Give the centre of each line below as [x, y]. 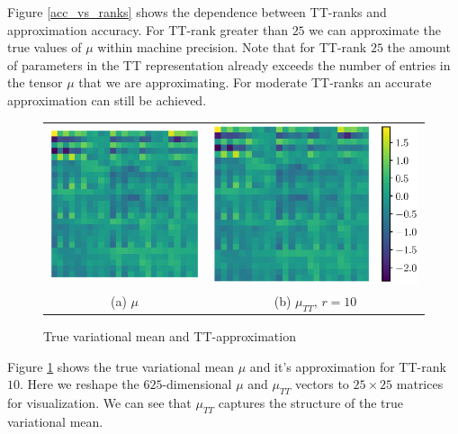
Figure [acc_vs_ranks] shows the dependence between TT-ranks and [197, 12]
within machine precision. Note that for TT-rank [232, 47]
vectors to [322, 384]
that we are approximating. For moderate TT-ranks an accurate [255, 82]
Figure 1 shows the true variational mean [121, 366]
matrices [420, 384]
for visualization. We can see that [99, 403]
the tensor [35, 82]
